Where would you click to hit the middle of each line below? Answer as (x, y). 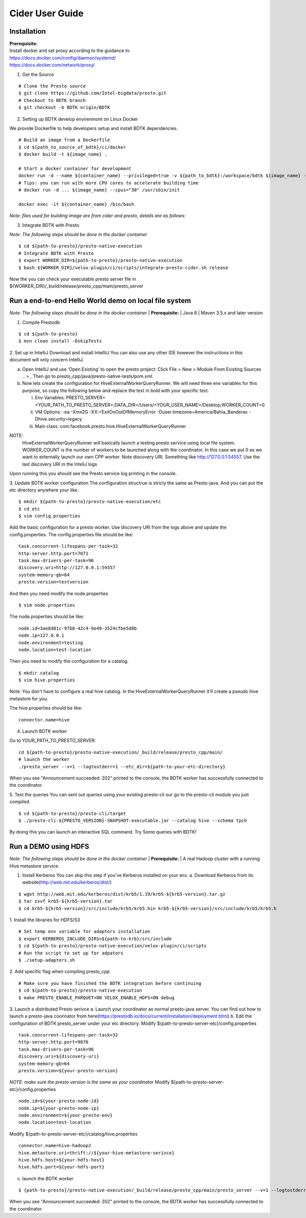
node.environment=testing (51, 643)
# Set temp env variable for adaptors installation (84, 931)
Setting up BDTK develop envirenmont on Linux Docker (80, 119)
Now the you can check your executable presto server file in (73, 279)
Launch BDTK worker (45, 731)
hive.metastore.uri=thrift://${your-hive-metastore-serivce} (96, 1153)
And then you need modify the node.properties (59, 593)
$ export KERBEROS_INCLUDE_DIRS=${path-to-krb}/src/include (95, 939)
